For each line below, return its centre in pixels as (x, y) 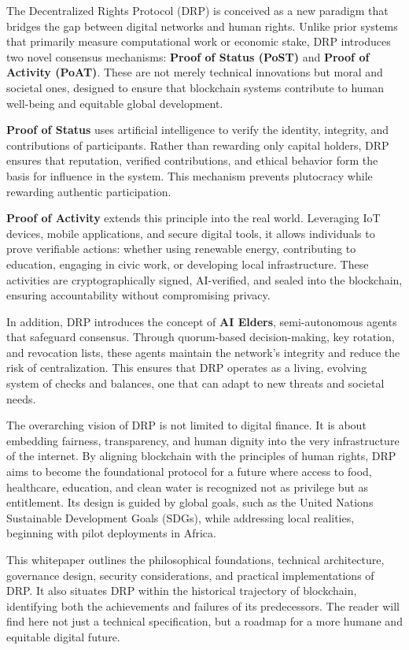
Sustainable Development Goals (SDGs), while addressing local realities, (181, 517)
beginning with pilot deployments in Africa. (111, 533)
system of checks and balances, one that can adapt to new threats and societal (195, 383)
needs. (21, 398)
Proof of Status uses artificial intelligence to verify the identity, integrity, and (198, 130)
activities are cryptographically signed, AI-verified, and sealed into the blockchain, (204, 279)
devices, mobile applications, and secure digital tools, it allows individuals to (191, 233)
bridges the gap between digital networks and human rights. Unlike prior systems (202, 26)
